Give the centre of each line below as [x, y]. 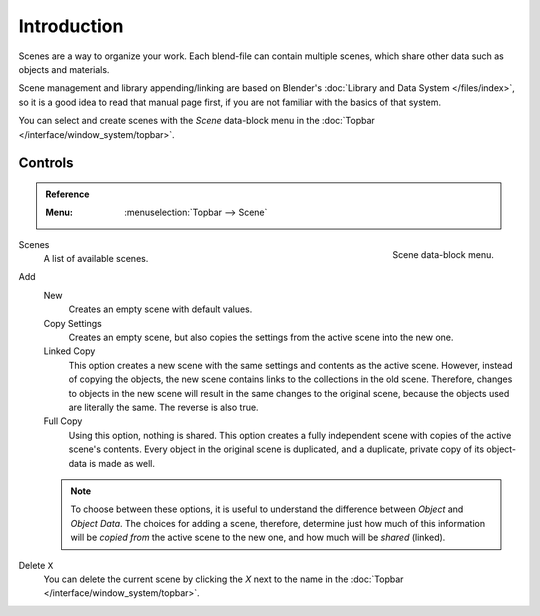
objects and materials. [64, 69]
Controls [46, 163]
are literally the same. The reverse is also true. [163, 407]
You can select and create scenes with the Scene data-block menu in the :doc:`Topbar [196, 121]
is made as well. [121, 463]
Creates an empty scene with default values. [160, 309]
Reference [67, 194]
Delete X [36, 565]
